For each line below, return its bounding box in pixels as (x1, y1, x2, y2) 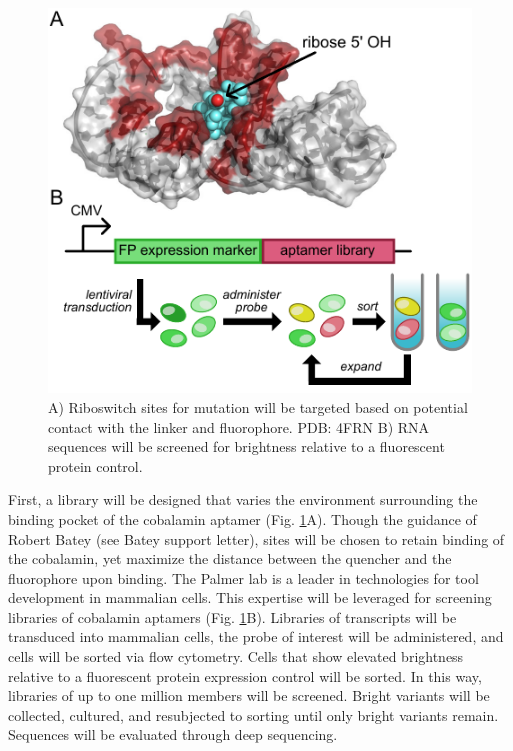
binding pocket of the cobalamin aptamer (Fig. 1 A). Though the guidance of (8, 508, 477, 529)
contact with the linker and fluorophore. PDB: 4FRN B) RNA (48, 416, 430, 437)
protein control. (48, 455, 143, 476)
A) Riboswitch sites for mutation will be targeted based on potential (48, 396, 468, 417)
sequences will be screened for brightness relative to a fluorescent (48, 436, 445, 457)
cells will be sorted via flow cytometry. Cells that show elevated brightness (8, 646, 464, 667)
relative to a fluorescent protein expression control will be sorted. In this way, (8, 665, 482, 686)
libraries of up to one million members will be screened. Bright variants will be (8, 685, 490, 706)
